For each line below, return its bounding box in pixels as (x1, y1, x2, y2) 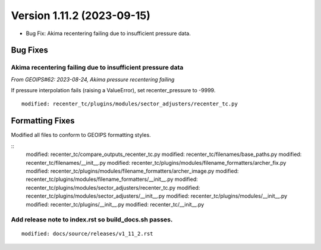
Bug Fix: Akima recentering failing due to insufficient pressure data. (26, 30, 191, 37)
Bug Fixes (11, 45, 49, 55)
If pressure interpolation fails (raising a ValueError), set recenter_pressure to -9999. (11, 87, 216, 94)
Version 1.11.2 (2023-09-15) (11, 9, 151, 22)
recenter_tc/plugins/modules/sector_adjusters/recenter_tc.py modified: (26, 184, 200, 191)
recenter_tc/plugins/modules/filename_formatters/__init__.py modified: (26, 176, 199, 183)
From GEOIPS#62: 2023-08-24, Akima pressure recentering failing (11, 76, 175, 83)
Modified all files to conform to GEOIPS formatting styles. (11, 132, 151, 139)
